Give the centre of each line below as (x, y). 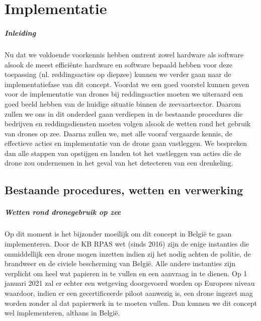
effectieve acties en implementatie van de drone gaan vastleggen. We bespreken (126, 143)
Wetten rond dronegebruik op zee (63, 212)
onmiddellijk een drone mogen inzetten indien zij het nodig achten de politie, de (128, 253)
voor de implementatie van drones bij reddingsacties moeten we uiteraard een (124, 94)
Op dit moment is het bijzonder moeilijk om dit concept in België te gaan (118, 234)
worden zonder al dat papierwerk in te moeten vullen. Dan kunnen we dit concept (131, 303)
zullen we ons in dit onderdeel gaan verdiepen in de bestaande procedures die (124, 113)
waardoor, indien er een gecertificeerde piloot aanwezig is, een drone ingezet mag (129, 293)
